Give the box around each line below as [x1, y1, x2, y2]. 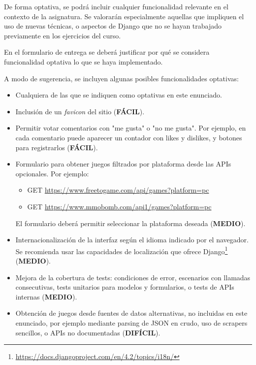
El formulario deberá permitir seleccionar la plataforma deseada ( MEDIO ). [15, 218, 246, 228]
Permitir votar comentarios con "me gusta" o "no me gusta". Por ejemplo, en [15, 123, 246, 133]
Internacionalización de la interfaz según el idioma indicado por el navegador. [15, 234, 249, 245]
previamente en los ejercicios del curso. [4, 30, 121, 40]
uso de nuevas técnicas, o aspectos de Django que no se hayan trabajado [4, 21, 222, 31]
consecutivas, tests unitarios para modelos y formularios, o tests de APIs [15, 282, 234, 292]
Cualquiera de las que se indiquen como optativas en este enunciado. [15, 90, 222, 100]
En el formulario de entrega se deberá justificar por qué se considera [4, 47, 210, 57]
